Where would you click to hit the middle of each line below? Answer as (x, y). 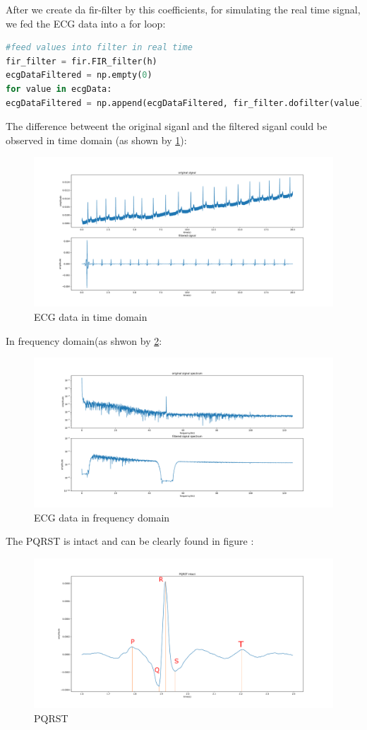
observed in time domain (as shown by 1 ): (96, 140)
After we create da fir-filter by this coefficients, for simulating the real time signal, (183, 9)
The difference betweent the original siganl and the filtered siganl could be (167, 126)
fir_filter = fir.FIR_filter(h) (82, 61)
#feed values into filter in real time (99, 48)
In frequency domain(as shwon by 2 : (84, 340)
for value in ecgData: (59, 89)
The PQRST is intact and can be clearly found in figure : (130, 541)
